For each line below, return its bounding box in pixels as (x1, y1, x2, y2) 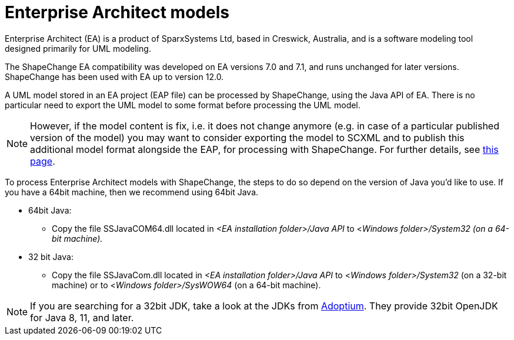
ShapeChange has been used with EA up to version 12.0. (5, 71, 224, 82)
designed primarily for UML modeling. (5, 43, 151, 54)
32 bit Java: (28, 251, 74, 262)
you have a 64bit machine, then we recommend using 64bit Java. (5, 186, 259, 197)
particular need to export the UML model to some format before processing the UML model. (5, 99, 361, 110)
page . (30, 155, 55, 167)
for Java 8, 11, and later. (30, 311, 134, 324)
